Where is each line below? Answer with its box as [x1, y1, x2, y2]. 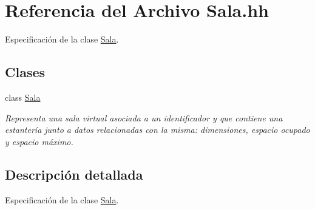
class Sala [5, 90, 41, 103]
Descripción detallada [5, 164, 143, 183]
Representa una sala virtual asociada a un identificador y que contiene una [5, 111, 283, 124]
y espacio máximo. [5, 135, 73, 147]
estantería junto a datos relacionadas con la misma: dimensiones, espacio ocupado [5, 123, 310, 136]
